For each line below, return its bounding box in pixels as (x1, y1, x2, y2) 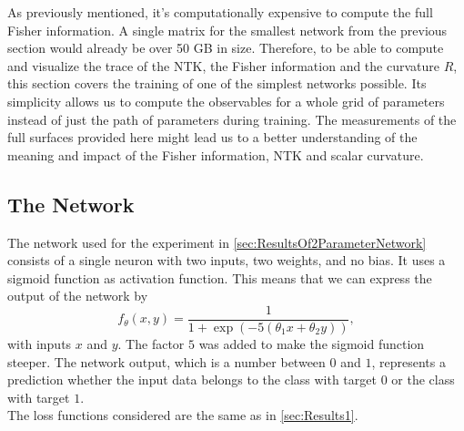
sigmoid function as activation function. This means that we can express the (7, 268, 432, 287)
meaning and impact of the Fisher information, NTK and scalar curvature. (7, 145, 424, 164)
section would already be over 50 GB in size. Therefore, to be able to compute (7, 38, 444, 57)
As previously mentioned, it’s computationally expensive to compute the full (7, 3, 433, 21)
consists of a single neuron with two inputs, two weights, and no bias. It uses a (7, 251, 446, 270)
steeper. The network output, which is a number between (7, 352, 326, 371)
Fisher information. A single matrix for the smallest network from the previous (7, 20, 448, 39)
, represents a (371, 352, 446, 371)
